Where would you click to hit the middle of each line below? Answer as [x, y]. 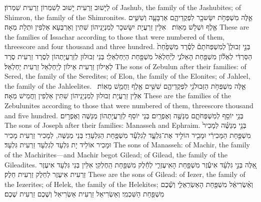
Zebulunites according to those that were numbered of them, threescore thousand [129, 105]
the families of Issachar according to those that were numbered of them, [115, 36]
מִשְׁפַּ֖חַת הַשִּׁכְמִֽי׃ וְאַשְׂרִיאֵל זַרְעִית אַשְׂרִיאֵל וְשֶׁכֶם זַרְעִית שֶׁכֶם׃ [84, 194]
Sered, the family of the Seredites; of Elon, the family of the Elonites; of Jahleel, [127, 76]
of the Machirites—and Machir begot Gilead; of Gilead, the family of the [116, 154]
